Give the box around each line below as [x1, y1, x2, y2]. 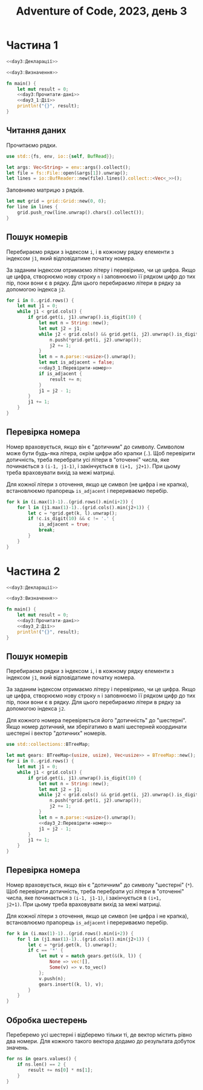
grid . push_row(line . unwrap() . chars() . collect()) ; [17, 209, 145, 215]
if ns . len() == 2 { [17, 1061, 66, 1068]
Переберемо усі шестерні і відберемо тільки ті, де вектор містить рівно [6, 1031, 192, 1038]
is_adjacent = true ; [38, 521, 91, 527]
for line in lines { [6, 204, 59, 210]
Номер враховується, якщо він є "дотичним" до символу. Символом [6, 443, 184, 450]
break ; [38, 527, 56, 533]
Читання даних [6, 126, 66, 136]
